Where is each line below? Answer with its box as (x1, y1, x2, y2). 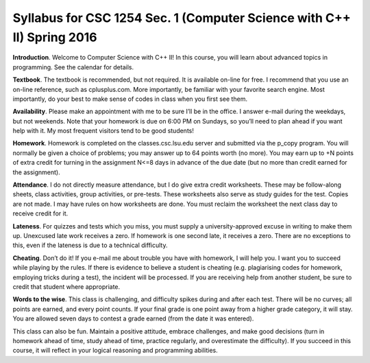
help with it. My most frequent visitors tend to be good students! (12, 127, 195, 135)
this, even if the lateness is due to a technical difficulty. (12, 241, 168, 250)
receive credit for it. (12, 209, 69, 218)
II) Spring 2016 (12, 30, 97, 45)
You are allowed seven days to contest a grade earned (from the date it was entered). (12, 314, 254, 323)
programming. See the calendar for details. (12, 62, 134, 71)
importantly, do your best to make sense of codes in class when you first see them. (12, 95, 248, 103)
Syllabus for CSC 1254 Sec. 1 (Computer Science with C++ (12, 10, 351, 25)
